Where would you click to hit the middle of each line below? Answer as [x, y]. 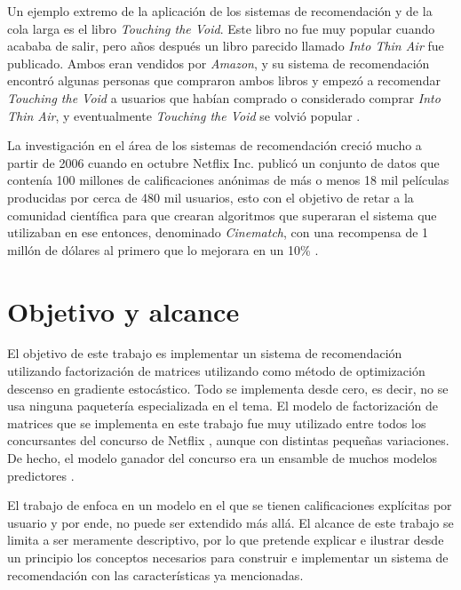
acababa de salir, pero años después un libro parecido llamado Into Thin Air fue [226, 46]
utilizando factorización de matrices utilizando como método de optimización [216, 371]
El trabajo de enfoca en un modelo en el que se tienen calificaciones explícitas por [230, 505]
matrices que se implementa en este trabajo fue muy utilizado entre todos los [217, 423]
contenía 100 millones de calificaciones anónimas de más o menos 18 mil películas [228, 180]
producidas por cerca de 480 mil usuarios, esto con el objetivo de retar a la [211, 197]
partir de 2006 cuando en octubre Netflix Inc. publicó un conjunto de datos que [223, 162]
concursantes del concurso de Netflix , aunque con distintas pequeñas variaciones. [228, 440]
